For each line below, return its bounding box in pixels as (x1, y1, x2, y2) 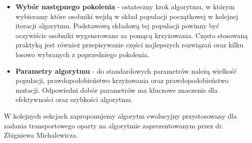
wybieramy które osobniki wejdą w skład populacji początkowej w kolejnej (15, 11, 238, 21)
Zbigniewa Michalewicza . (4, 130, 78, 140)
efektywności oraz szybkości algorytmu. (15, 94, 133, 104)
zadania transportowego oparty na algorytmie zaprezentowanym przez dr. (4, 120, 224, 130)
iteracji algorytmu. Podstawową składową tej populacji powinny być (15, 20, 220, 31)
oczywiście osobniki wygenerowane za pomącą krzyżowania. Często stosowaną (15, 30, 248, 40)
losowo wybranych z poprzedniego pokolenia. (15, 49, 149, 59)
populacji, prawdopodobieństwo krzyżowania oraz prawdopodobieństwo (15, 75, 229, 85)
